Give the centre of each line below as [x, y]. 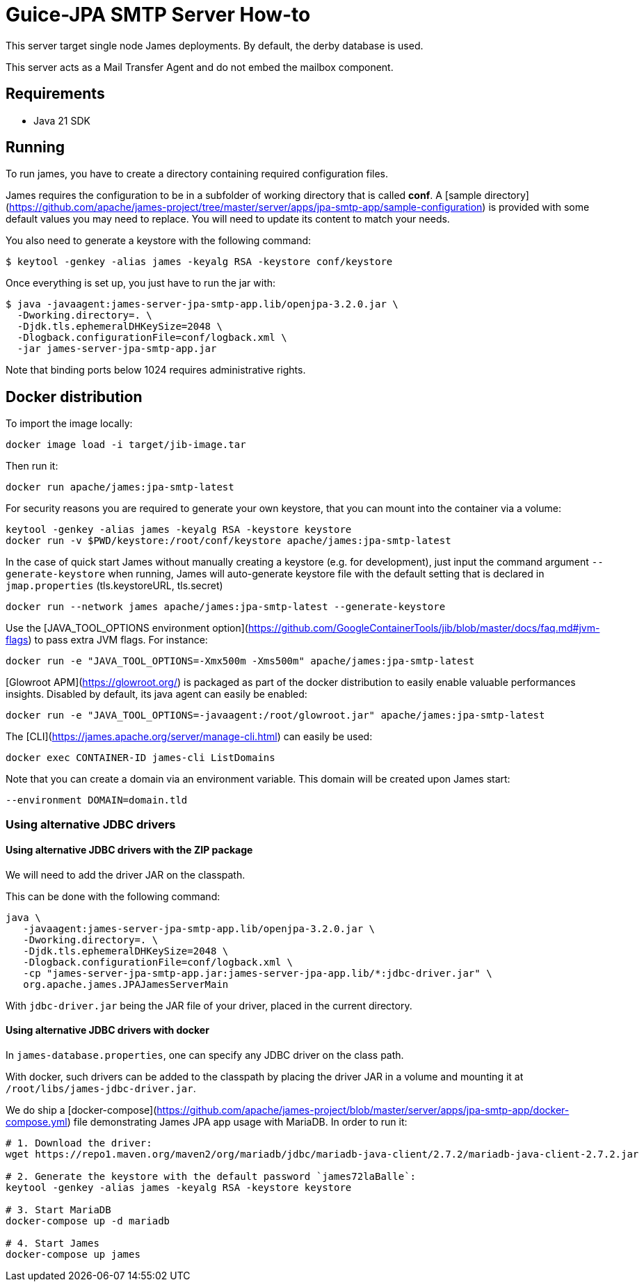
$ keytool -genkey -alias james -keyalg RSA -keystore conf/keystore [199, 262]
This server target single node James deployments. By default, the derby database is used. [215, 45]
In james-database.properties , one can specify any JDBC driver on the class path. [205, 1055]
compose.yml [37, 1122]
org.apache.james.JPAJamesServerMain [126, 984]
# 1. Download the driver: [79, 1143]
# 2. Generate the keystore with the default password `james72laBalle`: [211, 1177]
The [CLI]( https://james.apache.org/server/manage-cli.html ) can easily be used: [189, 737]
